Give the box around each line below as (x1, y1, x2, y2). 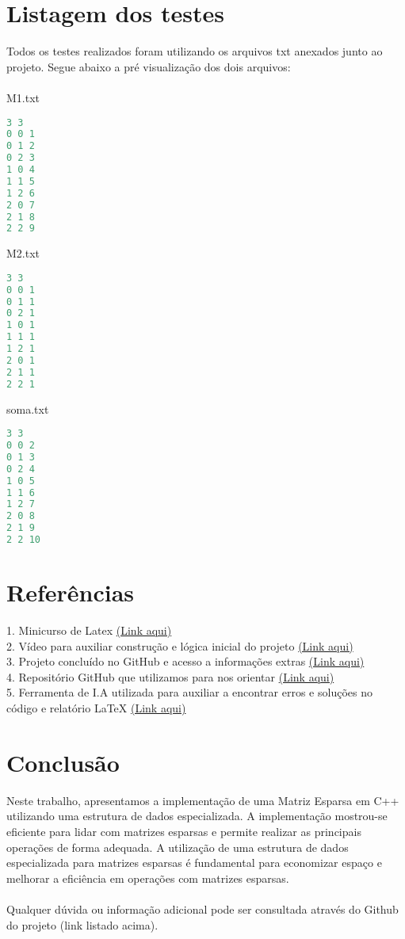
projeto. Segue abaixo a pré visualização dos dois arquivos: (6, 58, 291, 74)
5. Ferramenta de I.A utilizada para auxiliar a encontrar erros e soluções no (6, 684, 373, 700)
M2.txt (6, 245, 40, 261)
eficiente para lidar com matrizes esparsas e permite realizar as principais (6, 823, 361, 839)
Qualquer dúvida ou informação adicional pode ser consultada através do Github (6, 900, 399, 917)
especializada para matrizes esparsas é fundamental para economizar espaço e (6, 854, 382, 871)
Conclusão (6, 746, 120, 778)
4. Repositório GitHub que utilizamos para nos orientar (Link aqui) (6, 668, 334, 685)
